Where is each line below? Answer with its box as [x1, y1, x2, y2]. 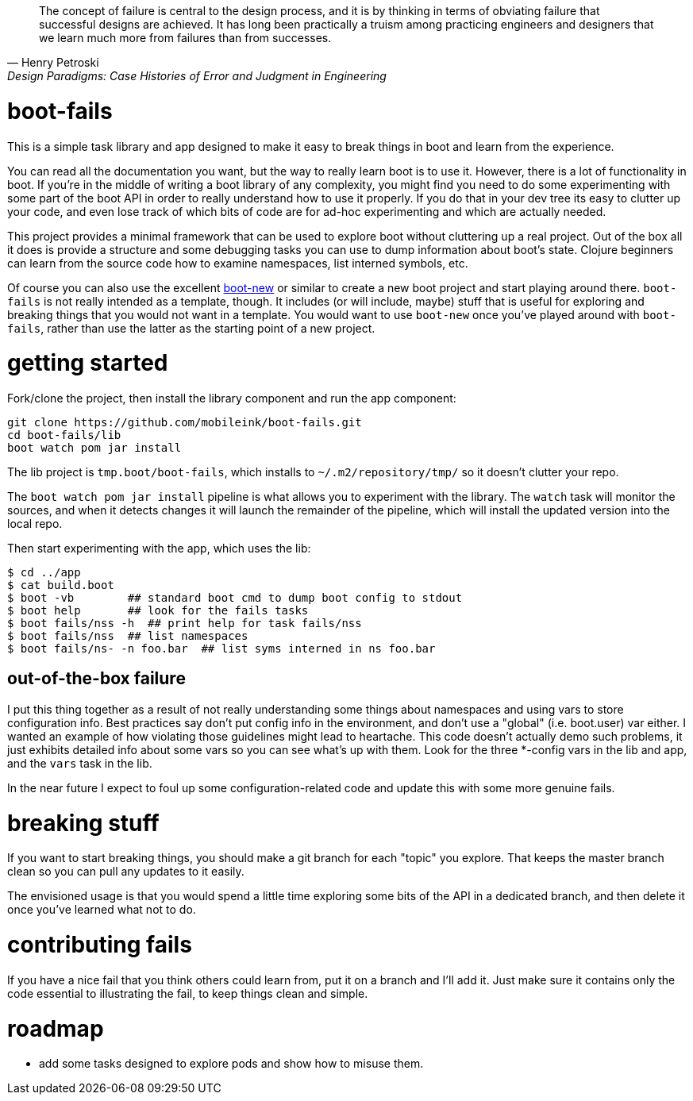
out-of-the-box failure [7, 668, 186, 689]
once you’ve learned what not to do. [7, 903, 196, 917]
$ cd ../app [7, 566, 81, 579]
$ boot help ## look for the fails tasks [7, 604, 309, 617]
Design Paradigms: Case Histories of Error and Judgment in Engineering [7, 69, 387, 83]
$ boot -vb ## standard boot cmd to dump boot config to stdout [7, 591, 463, 604]
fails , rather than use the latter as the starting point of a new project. [7, 321, 375, 335]
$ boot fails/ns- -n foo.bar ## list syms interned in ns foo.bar [7, 642, 436, 655]
